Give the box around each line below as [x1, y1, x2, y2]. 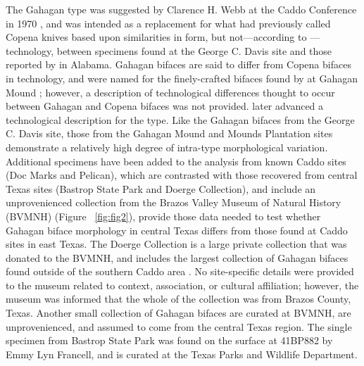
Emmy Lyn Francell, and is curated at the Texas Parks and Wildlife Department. [6, 346, 358, 361]
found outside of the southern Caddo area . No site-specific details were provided [6, 264, 354, 279]
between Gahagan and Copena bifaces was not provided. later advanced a [6, 99, 324, 113]
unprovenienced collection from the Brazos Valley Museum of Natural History [6, 195, 341, 210]
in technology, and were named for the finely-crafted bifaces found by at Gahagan [6, 70, 358, 85]
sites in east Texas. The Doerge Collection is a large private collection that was [6, 236, 347, 251]
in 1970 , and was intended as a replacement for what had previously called [6, 15, 331, 30]
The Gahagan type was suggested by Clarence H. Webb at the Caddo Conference [6, 2, 357, 16]
